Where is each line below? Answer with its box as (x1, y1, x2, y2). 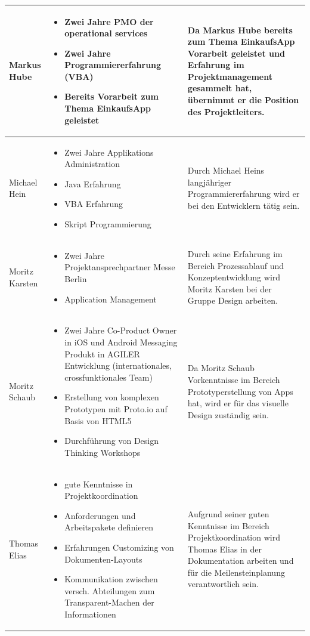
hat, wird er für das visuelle (187, 397, 289, 409)
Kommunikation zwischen (64, 573, 158, 585)
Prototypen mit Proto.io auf (64, 402, 168, 415)
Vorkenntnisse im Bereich (187, 373, 280, 385)
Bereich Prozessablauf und (187, 259, 284, 271)
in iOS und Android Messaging (64, 335, 178, 348)
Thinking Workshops (64, 446, 141, 458)
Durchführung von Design (64, 434, 159, 447)
